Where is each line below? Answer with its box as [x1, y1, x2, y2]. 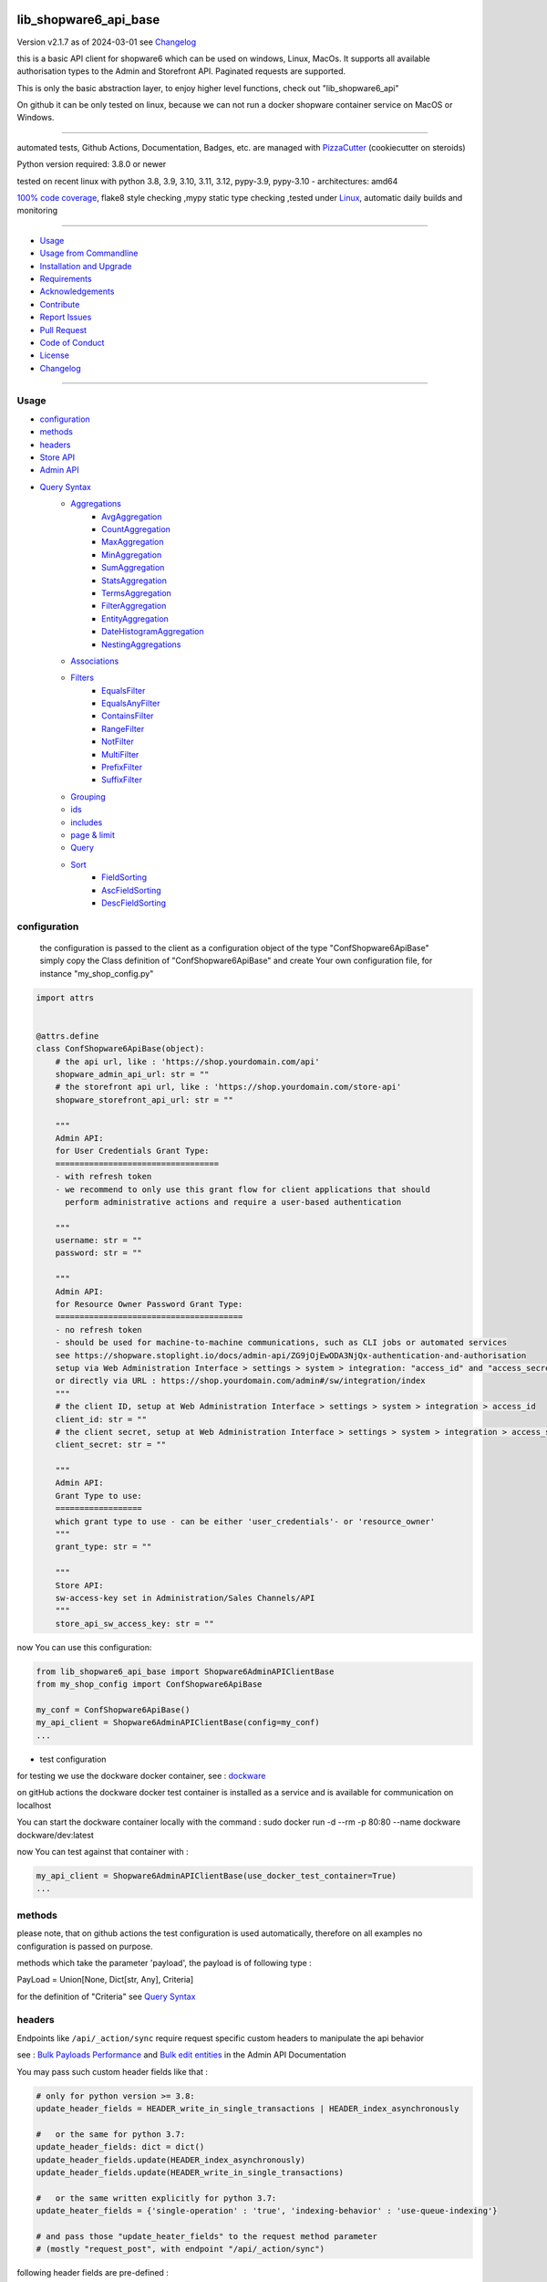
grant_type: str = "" [55, 1542, 152, 1552]
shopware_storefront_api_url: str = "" [55, 1094, 234, 1104]
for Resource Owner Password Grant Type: [55, 1299, 243, 1310]
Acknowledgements [39, 286, 115, 297]
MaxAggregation [101, 537, 164, 548]
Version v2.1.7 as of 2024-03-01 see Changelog [16, 37, 197, 47]
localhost [16, 1799, 52, 1811]
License [39, 350, 70, 361]
